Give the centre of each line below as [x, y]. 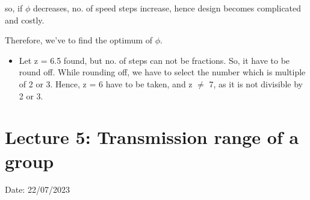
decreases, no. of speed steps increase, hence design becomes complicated [167, 8]
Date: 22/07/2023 [37, 189]
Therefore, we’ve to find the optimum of [79, 40]
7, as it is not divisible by [256, 83]
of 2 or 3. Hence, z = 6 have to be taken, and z [106, 83]
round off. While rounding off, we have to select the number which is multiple [162, 72]
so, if [14, 8]
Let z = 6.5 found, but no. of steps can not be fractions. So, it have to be [154, 60]
